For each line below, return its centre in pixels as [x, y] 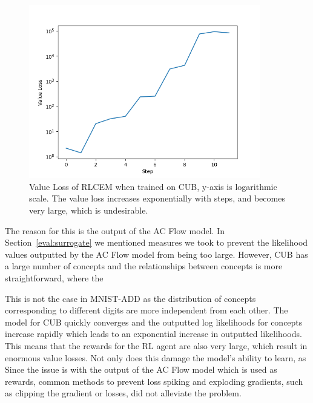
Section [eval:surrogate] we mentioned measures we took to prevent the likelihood [156, 242]
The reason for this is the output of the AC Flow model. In [115, 230]
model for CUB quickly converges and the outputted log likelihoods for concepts [154, 322]
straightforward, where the [54, 277]
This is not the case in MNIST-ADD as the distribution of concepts [130, 298]
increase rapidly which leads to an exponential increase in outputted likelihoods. [153, 334]
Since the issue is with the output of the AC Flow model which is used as [141, 369]
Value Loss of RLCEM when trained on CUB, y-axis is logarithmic [153, 186]
